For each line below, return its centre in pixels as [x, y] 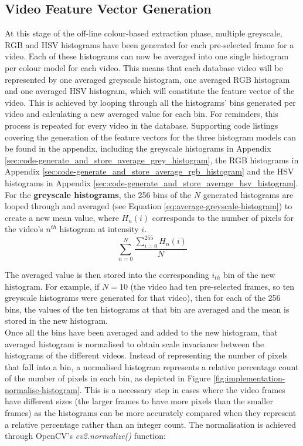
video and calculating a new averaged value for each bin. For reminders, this [142, 114]
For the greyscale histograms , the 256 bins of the [98, 194]
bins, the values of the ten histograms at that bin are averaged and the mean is [147, 309]
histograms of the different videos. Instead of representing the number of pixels [146, 355]
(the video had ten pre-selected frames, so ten [212, 286]
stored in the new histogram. [57, 321]
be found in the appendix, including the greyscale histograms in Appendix [138, 148]
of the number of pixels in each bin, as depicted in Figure [108, 378]
